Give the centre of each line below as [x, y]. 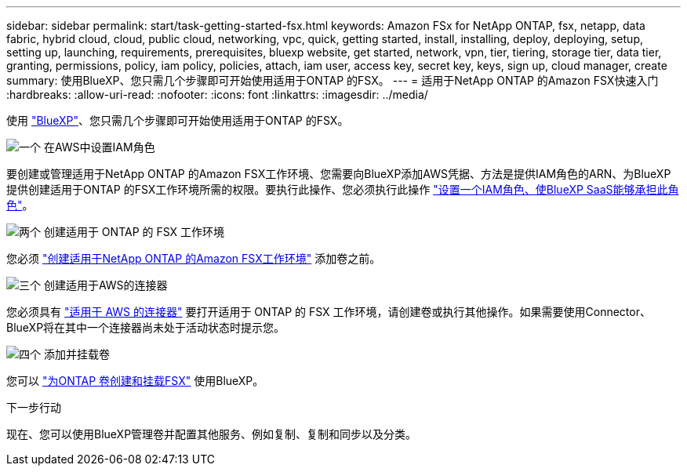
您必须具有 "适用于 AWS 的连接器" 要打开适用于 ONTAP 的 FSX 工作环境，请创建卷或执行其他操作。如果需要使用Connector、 [329, 312]
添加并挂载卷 [76, 354]
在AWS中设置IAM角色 [99, 147]
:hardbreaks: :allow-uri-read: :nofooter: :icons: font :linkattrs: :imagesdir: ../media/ [217, 94]
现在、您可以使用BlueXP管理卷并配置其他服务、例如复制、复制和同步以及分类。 [212, 434]
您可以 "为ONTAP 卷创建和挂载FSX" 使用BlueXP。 [135, 381]
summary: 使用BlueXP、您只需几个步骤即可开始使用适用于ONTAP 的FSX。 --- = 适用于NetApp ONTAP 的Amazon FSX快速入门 [333, 80]
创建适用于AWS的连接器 [105, 285]
